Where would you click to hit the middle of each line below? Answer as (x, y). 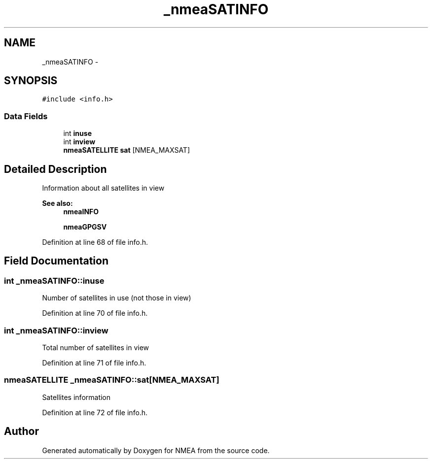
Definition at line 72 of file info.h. (95, 412)
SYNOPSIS (31, 81)
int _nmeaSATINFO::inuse (54, 281)
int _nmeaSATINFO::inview (56, 330)
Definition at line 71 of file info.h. (94, 363)
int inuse (77, 133)
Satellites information (76, 397)
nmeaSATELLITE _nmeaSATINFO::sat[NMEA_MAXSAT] (112, 380)
